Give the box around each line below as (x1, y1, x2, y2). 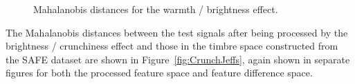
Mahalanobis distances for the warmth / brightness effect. (33, 2, 278, 16)
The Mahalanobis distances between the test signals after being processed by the (6, 25, 348, 39)
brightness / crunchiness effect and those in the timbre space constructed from (6, 39, 338, 53)
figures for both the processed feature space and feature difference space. (6, 65, 313, 80)
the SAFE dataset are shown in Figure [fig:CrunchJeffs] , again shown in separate (6, 52, 350, 66)
